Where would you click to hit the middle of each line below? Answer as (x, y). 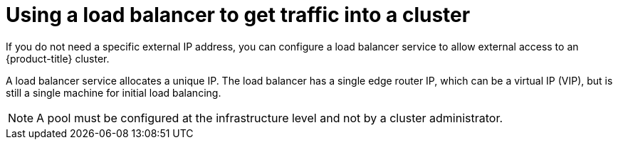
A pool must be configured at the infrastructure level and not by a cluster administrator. (270, 118)
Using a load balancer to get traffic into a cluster (238, 15)
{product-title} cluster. (58, 58)
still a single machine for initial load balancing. (114, 92)
